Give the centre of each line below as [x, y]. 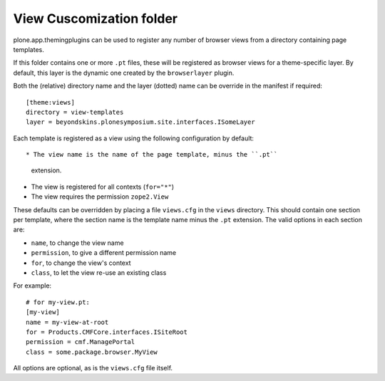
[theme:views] [50, 102]
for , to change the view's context [81, 263]
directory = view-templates [75, 112]
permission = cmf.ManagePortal [81, 342]
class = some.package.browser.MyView [92, 352]
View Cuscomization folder [96, 19]
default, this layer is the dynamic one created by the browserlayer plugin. [124, 73]
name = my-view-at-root [67, 322]
